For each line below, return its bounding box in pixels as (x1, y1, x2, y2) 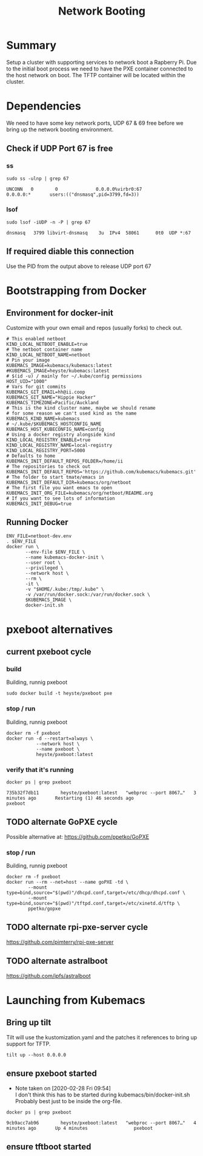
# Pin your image (6, 357, 50, 363)
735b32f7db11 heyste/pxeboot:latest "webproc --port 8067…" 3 (6, 790, 197, 796)
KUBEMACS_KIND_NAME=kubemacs (6, 415, 80, 422)
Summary (6, 38, 56, 52)
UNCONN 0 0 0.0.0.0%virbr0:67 (6, 186, 142, 192)
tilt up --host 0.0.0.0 (6, 1051, 67, 1058)
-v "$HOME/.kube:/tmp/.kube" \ (25, 587, 104, 593)
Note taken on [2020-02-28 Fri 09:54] (15, 1084, 111, 1092)
